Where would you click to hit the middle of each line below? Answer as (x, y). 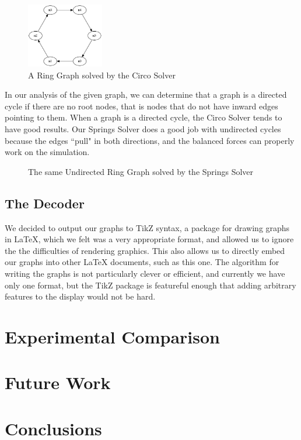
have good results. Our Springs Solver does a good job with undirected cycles (143, 129)
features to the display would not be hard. (80, 296)
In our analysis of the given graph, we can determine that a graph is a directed (146, 94)
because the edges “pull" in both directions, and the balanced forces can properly (150, 140)
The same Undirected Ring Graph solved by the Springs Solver (141, 171)
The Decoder (45, 203)
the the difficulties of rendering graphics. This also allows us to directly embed (145, 250)
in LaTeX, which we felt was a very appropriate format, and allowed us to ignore (149, 239)
